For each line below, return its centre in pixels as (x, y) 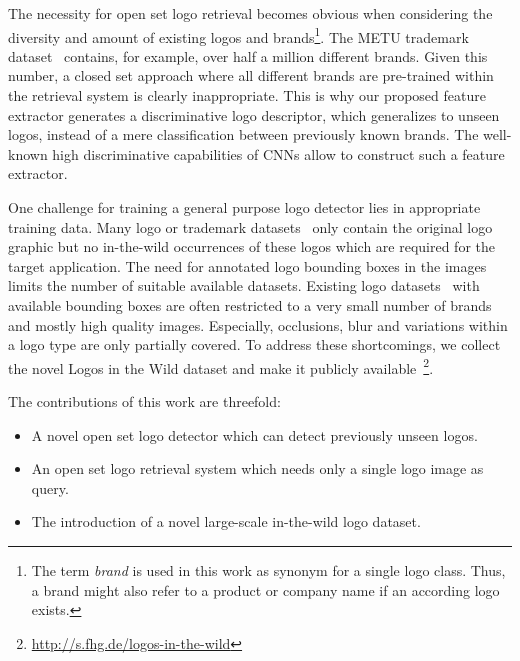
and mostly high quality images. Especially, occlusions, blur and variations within (258, 324)
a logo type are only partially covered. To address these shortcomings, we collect (254, 344)
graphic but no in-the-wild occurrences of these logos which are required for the (252, 246)
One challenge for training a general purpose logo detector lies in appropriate (244, 207)
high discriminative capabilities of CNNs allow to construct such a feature (278, 153)
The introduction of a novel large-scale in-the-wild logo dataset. (226, 521)
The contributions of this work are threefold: (144, 401)
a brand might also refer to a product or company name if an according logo (265, 589)
